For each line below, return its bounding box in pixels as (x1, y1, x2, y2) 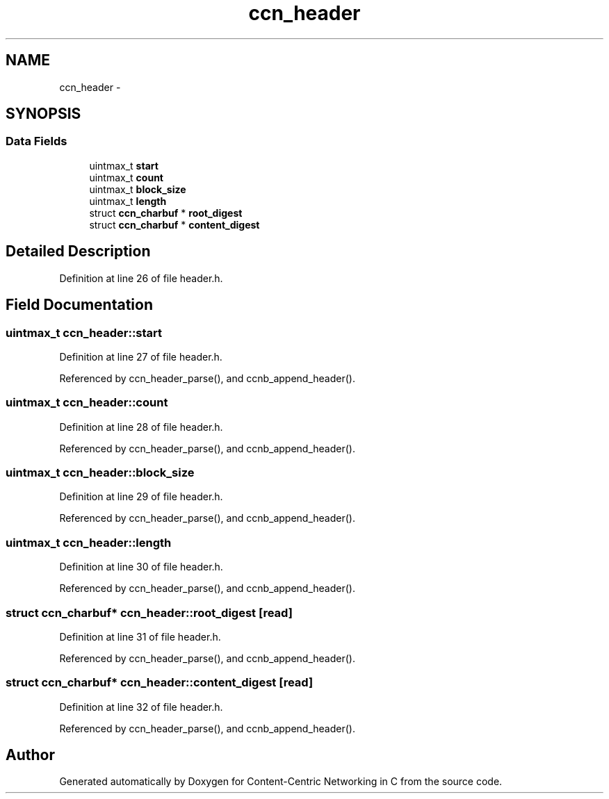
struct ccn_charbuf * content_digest (89, 218, 260, 231)
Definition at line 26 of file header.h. (59, 272, 223, 284)
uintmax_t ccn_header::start (6, 325, 163, 340)
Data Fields (6, 134, 67, 149)
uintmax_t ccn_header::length (6, 535, 172, 550)
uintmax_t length (89, 195, 167, 207)
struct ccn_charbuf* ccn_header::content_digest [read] (6, 675, 314, 690)
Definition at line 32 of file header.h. (59, 700, 223, 713)
